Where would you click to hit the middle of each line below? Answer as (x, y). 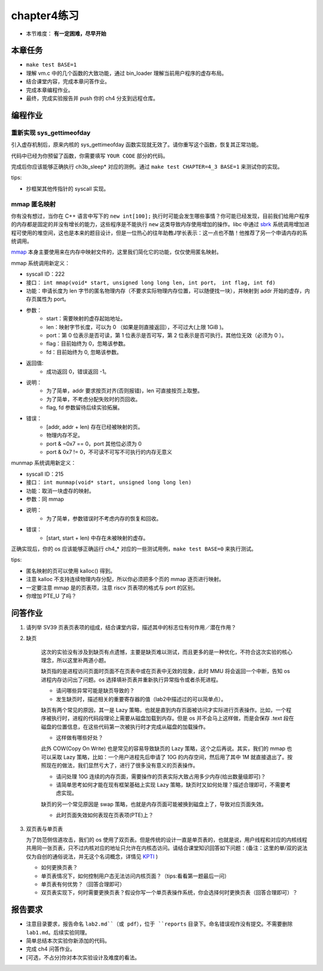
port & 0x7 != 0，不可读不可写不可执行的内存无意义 (109, 452)
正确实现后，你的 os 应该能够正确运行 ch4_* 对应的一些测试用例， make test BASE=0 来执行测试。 (134, 549)
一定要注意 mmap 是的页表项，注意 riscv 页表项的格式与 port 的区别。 (112, 588)
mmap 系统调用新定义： (40, 263)
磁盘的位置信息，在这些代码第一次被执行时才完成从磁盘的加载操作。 (125, 726)
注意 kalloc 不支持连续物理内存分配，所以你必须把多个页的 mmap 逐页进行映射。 (125, 579)
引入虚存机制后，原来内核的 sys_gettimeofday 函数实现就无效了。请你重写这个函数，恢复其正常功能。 (136, 145)
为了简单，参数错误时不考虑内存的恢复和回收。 (104, 518)
